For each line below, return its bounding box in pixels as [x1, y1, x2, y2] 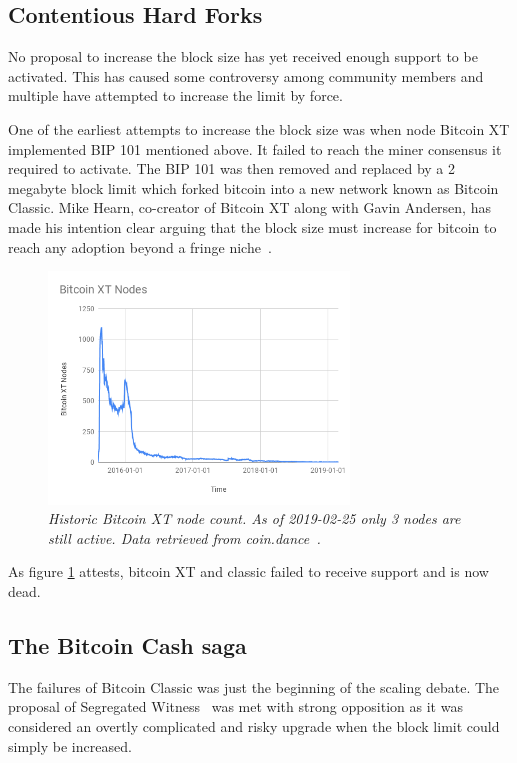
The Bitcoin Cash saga [8, 630, 247, 660]
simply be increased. [8, 735, 132, 756]
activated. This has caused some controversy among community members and [8, 65, 484, 86]
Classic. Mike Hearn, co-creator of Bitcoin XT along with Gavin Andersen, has [8, 197, 491, 218]
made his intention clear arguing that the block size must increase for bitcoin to [8, 216, 497, 237]
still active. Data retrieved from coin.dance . [48, 527, 321, 548]
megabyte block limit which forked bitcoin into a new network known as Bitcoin [8, 177, 499, 198]
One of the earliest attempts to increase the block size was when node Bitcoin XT [8, 118, 510, 139]
